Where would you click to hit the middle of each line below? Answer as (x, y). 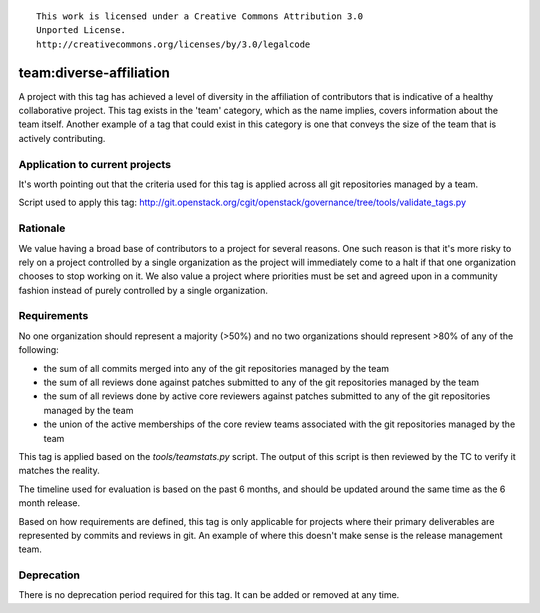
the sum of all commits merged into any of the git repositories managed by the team (216, 368)
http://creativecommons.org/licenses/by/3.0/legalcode (173, 44)
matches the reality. (59, 471)
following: (38, 350)
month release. (49, 503)
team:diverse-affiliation (94, 72)
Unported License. (81, 30)
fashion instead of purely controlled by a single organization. (143, 290)
